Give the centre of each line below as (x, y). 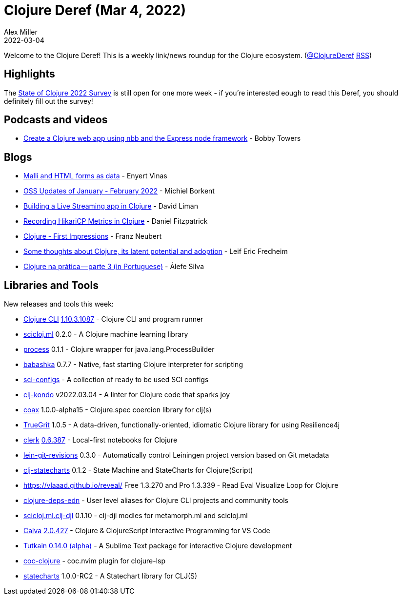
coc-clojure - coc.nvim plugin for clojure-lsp (94, 561)
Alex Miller (21, 32)
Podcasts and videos (56, 120)
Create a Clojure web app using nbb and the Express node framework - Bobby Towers (162, 138)
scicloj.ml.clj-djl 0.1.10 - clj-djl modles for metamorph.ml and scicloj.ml (136, 516)
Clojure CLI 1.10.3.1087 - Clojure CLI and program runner (113, 319)
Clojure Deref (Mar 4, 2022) (95, 10)
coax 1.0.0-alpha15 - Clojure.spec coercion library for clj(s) (118, 410)
